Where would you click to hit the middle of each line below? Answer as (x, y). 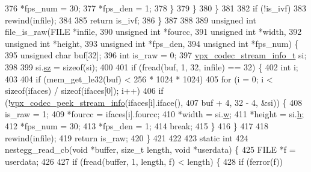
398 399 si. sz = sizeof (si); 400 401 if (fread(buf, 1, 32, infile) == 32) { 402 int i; (152, 66)
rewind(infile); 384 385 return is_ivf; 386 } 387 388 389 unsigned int (131, 20)
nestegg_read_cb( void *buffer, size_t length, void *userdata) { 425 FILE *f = (150, 149)
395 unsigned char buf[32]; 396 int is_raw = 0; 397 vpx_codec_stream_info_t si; (156, 55)
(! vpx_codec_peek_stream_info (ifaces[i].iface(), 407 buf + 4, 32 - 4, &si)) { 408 (154, 102)
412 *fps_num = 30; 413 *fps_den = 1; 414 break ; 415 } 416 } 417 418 (137, 125)
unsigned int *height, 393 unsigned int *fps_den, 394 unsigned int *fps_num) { (152, 43)
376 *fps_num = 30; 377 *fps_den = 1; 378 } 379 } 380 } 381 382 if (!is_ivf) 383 (156, 8)
